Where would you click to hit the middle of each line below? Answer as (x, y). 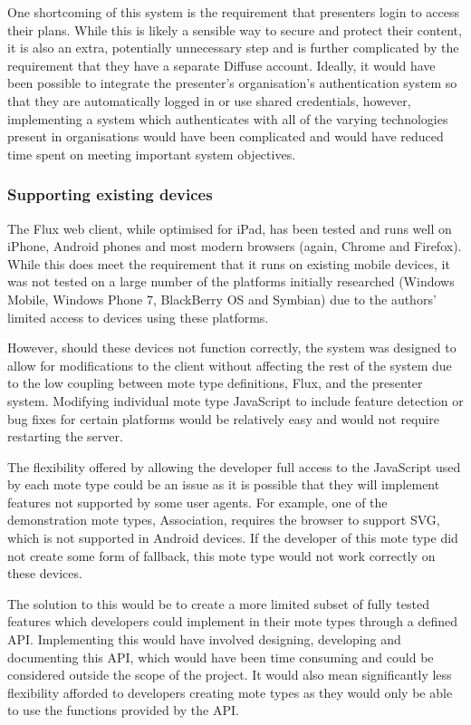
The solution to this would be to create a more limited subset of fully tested (218, 603)
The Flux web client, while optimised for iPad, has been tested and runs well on (230, 228)
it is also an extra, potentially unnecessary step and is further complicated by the (233, 48)
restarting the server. (65, 436)
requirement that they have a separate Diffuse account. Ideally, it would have (221, 65)
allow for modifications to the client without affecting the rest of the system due (230, 365)
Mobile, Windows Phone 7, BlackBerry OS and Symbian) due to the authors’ (222, 299)
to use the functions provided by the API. (123, 710)
